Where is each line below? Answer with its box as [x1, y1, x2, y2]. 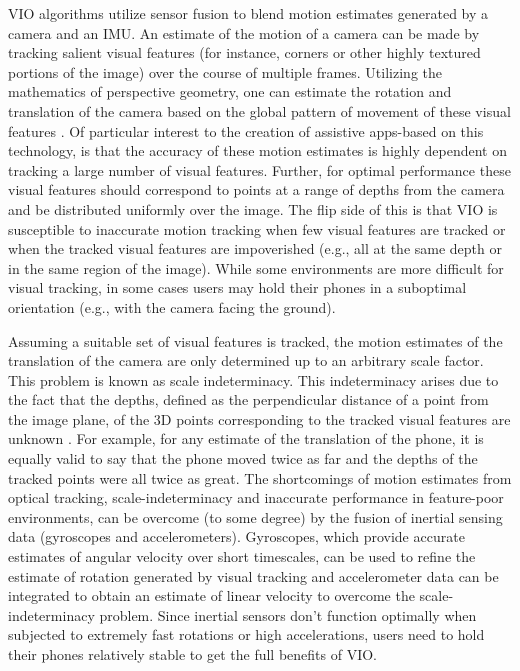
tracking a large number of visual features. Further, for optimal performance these [8, 159, 511, 180]
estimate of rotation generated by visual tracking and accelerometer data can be [8, 565, 499, 586]
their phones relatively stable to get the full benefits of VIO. [8, 644, 377, 664]
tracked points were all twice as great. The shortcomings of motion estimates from [8, 467, 512, 488]
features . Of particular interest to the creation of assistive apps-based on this [8, 120, 484, 141]
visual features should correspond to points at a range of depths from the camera [8, 179, 505, 200]
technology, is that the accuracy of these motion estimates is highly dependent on [8, 140, 507, 161]
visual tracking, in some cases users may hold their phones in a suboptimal [8, 277, 467, 298]
